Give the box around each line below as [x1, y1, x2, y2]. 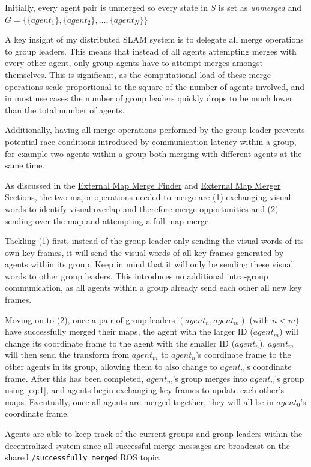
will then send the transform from [5, 348, 130, 361]
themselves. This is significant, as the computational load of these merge [5, 68, 271, 80]
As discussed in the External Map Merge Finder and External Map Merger [5, 179, 281, 191]
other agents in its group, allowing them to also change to [5, 360, 217, 373]
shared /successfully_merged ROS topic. [5, 451, 161, 463]
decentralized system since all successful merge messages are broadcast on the [5, 439, 290, 451]
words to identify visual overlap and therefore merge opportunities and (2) [5, 202, 279, 215]
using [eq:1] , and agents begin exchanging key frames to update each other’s [5, 384, 285, 396]
